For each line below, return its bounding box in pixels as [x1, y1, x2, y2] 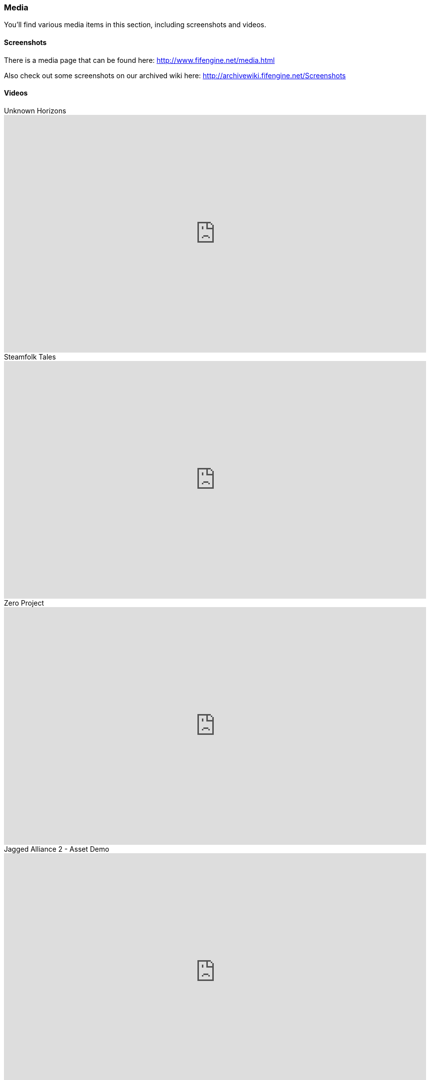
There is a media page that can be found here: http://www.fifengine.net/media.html [4, 55, 275, 64]
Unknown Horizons [4, 106, 66, 115]
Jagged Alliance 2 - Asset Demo [4, 844, 109, 853]
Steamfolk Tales [4, 352, 56, 361]
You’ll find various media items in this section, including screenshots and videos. [4, 20, 266, 29]
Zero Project [4, 598, 44, 607]
